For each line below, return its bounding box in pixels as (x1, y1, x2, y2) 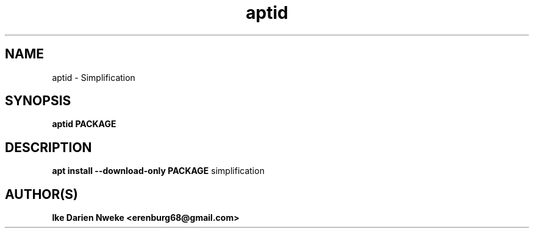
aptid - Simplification (52, 72, 135, 83)
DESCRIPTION (5, 139, 92, 155)
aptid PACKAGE (52, 119, 116, 130)
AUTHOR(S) (5, 186, 78, 202)
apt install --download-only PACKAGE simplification (52, 165, 265, 176)
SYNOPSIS (5, 93, 71, 109)
